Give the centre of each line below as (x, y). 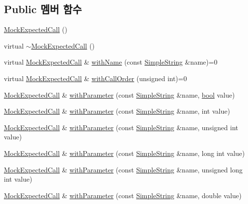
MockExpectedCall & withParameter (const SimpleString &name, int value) (117, 111)
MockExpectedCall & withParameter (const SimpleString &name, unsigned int (121, 127)
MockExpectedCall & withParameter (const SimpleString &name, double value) (123, 195)
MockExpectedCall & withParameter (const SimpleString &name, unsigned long (123, 169)
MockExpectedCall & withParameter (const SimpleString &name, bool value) (119, 94)
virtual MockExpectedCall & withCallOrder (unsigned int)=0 (95, 78)
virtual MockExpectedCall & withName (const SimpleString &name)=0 (111, 62)
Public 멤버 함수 (43, 9)
